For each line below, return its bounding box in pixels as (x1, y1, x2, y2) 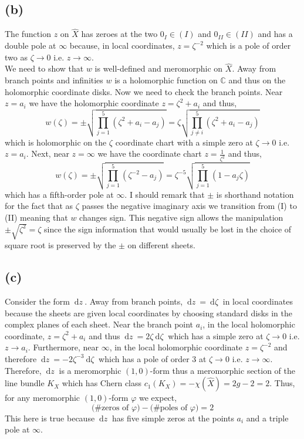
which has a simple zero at (168, 329, 264, 342)
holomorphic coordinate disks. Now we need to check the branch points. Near (5, 85, 283, 97)
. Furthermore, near (28, 341, 99, 353)
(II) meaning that (5, 211, 68, 224)
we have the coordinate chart (97, 147, 202, 160)
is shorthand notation (216, 188, 294, 200)
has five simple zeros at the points (112, 411, 234, 424)
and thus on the (228, 74, 286, 86)
